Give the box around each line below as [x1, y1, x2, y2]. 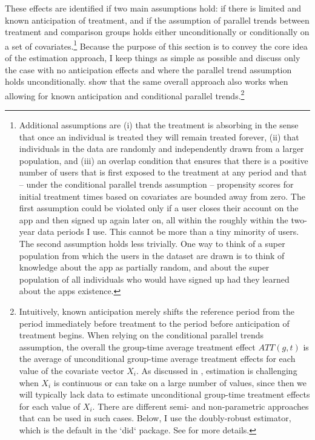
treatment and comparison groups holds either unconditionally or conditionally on [5, 25, 310, 38]
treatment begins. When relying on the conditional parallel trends [19, 329, 264, 341]
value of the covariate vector [19, 364, 124, 376]
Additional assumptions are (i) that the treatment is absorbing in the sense [19, 119, 299, 131]
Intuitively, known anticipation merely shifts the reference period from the [19, 304, 295, 317]
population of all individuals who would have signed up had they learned [19, 272, 290, 285]
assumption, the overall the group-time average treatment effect [19, 340, 256, 353]
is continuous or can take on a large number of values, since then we [53, 376, 307, 389]
